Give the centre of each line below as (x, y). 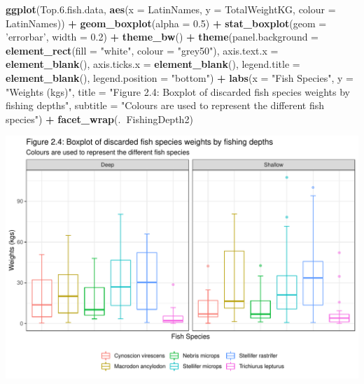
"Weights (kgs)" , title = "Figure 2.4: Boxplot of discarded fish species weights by (178, 91)
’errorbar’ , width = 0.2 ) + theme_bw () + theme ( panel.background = (162, 37)
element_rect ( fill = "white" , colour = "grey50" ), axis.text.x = (142, 50)
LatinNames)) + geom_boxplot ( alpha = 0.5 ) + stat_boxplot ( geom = (166, 23)
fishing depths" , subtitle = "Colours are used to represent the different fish (165, 105)
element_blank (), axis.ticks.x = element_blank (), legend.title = (153, 64)
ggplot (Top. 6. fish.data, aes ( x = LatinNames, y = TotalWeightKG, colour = (171, 9)
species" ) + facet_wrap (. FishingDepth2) (99, 119)
